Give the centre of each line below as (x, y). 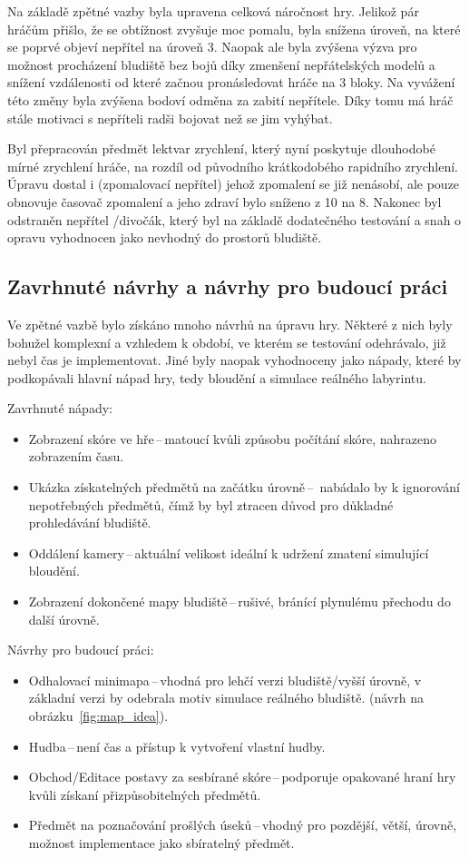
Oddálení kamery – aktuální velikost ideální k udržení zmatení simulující (229, 552)
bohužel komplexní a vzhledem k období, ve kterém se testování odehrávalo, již (227, 342)
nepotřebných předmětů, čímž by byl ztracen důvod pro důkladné (211, 504)
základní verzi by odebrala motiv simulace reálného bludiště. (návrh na (226, 698)
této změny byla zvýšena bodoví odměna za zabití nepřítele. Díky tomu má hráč (230, 99)
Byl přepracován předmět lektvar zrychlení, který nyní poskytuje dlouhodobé (221, 148)
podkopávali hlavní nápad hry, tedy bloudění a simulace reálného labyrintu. (217, 377)
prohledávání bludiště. (90, 523)
